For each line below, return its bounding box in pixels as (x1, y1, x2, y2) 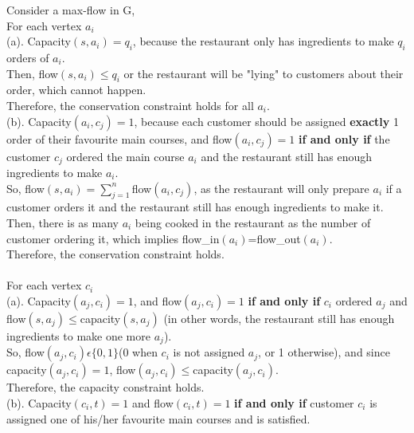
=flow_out (248, 230, 301, 246)
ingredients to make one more (6, 327, 150, 344)
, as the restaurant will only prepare (193, 179, 369, 196)
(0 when (118, 344, 158, 360)
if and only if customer (234, 395, 354, 411)
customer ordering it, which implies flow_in (6, 230, 220, 246)
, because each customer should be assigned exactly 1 (134, 112, 399, 129)
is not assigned (173, 344, 245, 360)
